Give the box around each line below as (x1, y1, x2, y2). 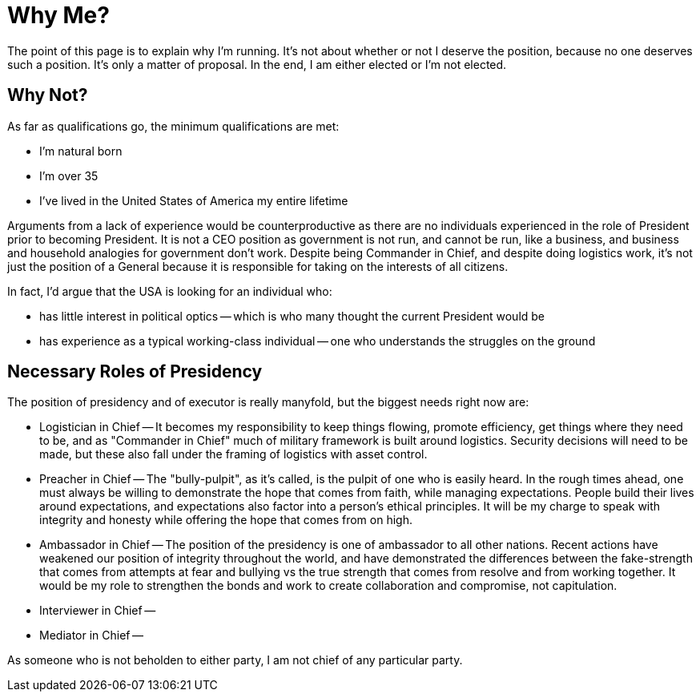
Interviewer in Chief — (39, 603, 156, 618)
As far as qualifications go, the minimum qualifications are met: (7, 119, 340, 133)
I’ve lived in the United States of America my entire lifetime (39, 193, 348, 208)
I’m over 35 (39, 168, 99, 183)
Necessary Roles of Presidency (7, 361, 263, 382)
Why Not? (7, 85, 88, 106)
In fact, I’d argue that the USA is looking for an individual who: (7, 284, 332, 298)
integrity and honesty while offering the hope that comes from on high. (39, 513, 412, 527)
